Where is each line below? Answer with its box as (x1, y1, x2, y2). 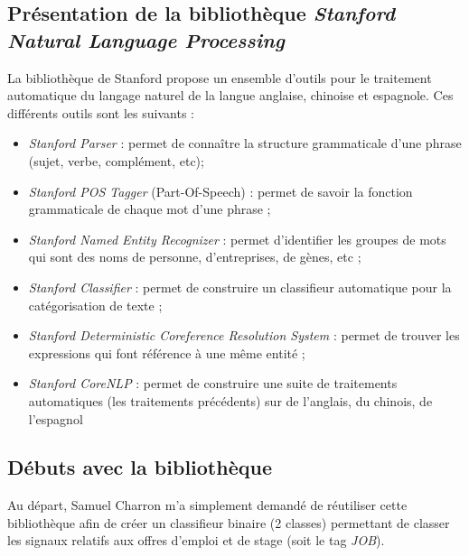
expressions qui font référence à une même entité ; (28, 343, 305, 362)
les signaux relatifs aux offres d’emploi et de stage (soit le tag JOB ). (7, 531, 385, 550)
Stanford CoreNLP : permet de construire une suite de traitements (28, 374, 398, 393)
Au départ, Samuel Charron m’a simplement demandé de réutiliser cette (7, 496, 408, 514)
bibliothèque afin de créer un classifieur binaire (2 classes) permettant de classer (7, 513, 450, 532)
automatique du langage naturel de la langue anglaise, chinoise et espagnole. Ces (7, 86, 454, 105)
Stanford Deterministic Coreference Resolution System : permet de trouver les (28, 326, 460, 345)
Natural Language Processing (7, 25, 285, 53)
